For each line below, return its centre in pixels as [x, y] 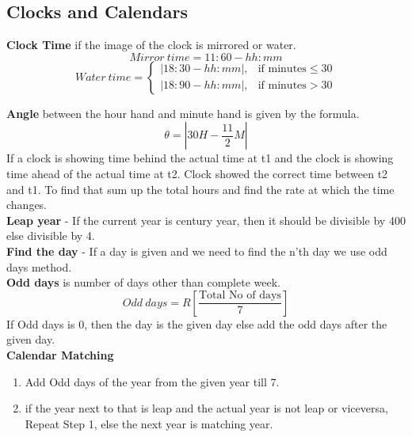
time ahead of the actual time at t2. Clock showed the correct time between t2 [197, 173]
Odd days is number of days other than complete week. [143, 282]
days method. [39, 266]
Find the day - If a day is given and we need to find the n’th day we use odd [197, 251]
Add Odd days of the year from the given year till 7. [152, 381]
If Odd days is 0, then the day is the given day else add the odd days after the [197, 323]
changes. [27, 205]
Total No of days [240, 296]
